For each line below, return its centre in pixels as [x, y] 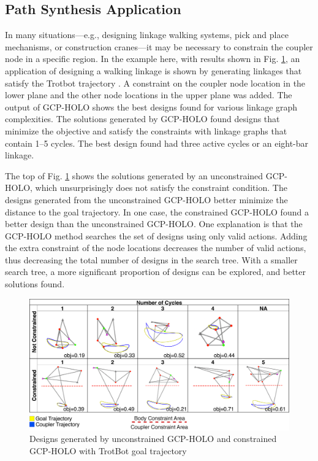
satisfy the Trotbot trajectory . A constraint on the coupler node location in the [155, 83]
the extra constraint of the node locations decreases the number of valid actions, [156, 248]
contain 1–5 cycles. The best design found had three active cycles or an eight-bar [157, 143]
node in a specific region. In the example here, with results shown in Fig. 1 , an [153, 59]
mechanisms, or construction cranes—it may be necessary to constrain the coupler [159, 46]
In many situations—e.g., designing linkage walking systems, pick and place [147, 35]
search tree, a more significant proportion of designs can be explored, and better [155, 272]
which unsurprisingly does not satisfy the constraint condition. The [161, 188]
